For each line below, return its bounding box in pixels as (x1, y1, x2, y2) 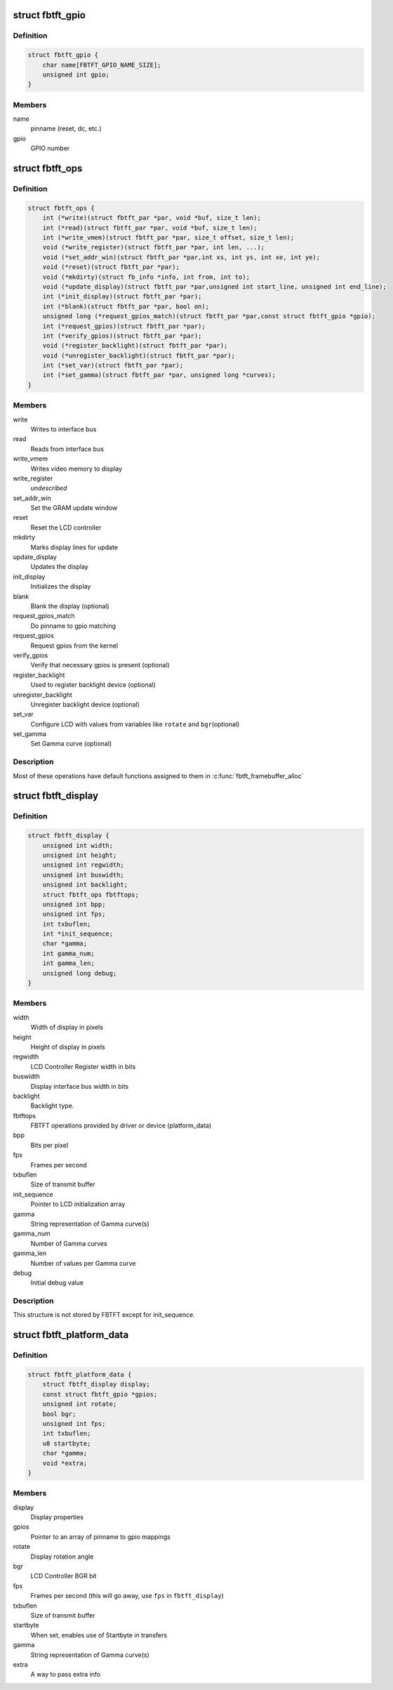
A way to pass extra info (30, 1670, 101, 1679)
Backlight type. (30, 1101, 74, 1110)
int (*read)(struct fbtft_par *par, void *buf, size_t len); (42, 223, 258, 232)
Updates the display (30, 563, 89, 571)
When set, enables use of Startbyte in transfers (30, 1630, 168, 1639)
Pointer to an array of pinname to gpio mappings (30, 1532, 171, 1541)
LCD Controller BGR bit (30, 1572, 97, 1580)
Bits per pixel (30, 1141, 69, 1149)
